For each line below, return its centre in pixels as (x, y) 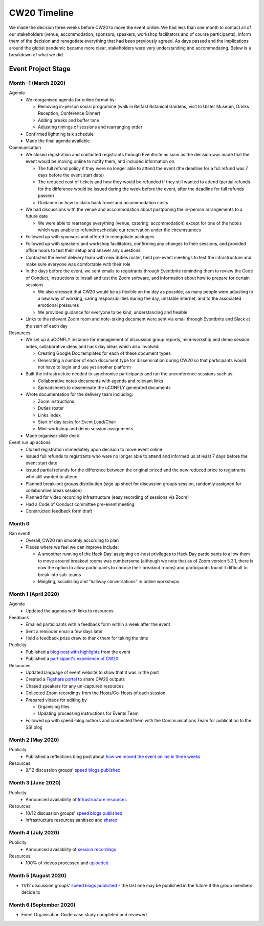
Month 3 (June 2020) (35, 783)
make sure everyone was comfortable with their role (78, 264)
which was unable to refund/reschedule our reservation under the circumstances (120, 230)
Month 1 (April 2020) (34, 594)
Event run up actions (30, 442)
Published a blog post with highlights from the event (78, 652)
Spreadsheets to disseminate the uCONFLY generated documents (104, 388)
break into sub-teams (59, 574)
